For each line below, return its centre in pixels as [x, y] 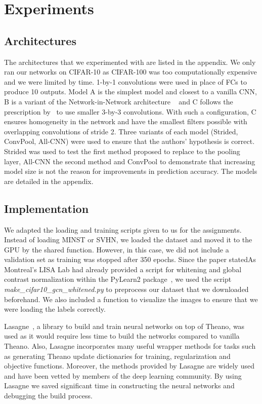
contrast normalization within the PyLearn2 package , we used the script [118, 279]
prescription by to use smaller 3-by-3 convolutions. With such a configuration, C [130, 111]
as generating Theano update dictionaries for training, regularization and [117, 356]
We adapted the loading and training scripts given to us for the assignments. [123, 229]
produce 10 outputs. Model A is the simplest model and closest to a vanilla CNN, [130, 91]
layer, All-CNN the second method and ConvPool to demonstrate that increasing [130, 161]
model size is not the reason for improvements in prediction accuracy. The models [131, 171]
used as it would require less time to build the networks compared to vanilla [122, 336]
